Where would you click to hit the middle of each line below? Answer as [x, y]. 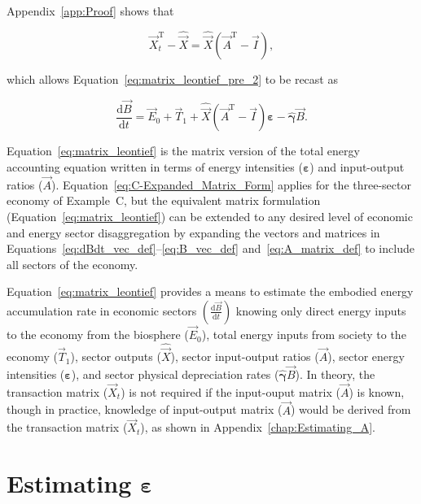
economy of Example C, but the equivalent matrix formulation [164, 200]
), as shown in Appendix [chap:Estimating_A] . [258, 427]
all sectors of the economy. [72, 264]
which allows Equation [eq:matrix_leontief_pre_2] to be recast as [172, 79]
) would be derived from [351, 409]
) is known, [377, 391]
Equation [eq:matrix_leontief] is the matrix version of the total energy [183, 151]
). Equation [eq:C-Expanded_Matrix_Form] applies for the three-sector [231, 184]
